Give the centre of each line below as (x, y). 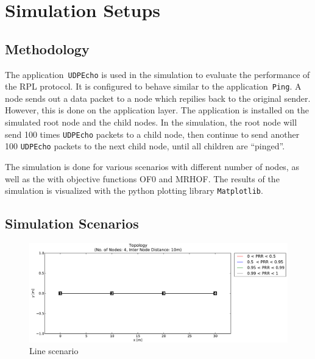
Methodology (47, 48)
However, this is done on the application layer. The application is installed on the (157, 110)
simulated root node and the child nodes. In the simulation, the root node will (151, 122)
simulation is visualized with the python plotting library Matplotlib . (134, 190)
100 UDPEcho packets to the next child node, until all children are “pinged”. (145, 146)
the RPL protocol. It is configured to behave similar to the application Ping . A (153, 86)
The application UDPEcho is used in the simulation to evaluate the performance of (157, 74)
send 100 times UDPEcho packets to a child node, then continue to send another (152, 134)
